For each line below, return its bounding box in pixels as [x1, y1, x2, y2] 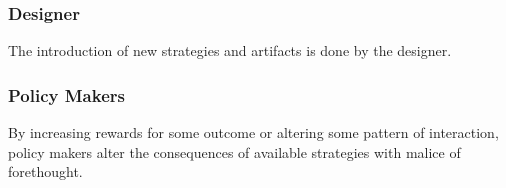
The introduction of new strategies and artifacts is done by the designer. [8, 40, 452, 61]
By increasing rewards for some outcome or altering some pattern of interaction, [8, 122, 499, 143]
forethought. [8, 161, 83, 182]
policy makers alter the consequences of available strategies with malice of [8, 141, 461, 162]
